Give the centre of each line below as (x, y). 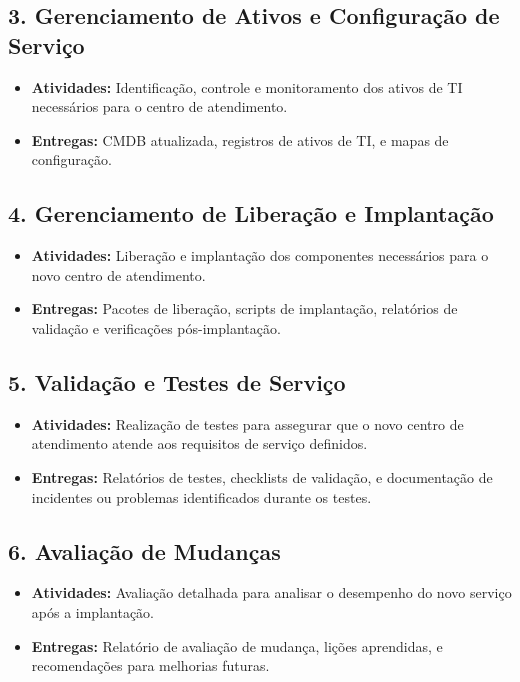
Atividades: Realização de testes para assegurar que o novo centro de (247, 423)
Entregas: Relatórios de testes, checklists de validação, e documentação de (262, 476)
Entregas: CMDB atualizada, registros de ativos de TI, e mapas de (240, 139)
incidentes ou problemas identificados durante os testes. (201, 496)
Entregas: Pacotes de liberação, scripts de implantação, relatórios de (244, 308)
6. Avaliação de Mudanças (144, 550)
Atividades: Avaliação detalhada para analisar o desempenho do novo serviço (271, 592)
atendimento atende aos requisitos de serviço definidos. (199, 443)
